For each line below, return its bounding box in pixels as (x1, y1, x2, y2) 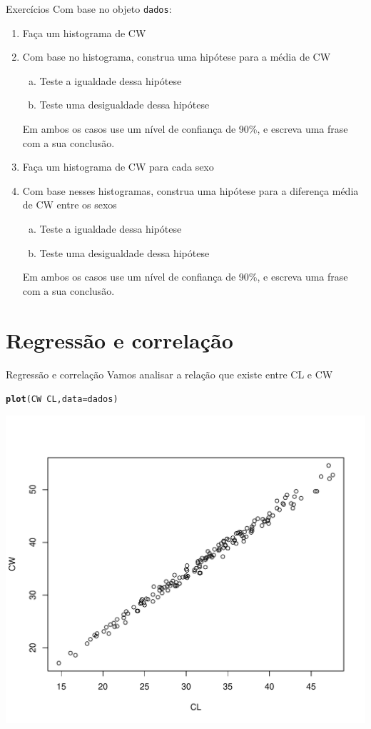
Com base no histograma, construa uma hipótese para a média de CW (22, 49, 331, 64)
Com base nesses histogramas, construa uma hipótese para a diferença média (22, 183, 359, 198)
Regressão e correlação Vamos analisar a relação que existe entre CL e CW (6, 366, 333, 381)
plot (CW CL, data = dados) (6, 394, 118, 405)
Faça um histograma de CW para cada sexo (22, 159, 214, 174)
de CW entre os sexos (22, 197, 117, 212)
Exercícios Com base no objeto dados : (6, 1, 172, 16)
